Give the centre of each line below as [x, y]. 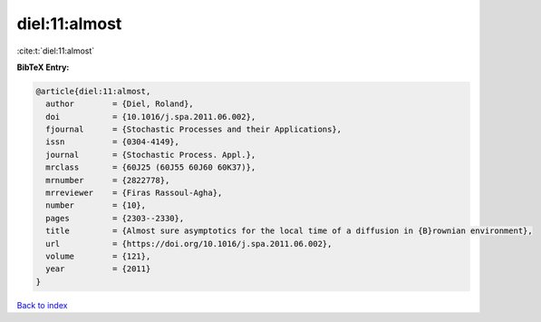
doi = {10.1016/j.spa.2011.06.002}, [151, 117]
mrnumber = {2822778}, [108, 180]
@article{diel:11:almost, [93, 91]
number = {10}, [96, 205]
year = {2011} [98, 269]
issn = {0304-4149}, [113, 142]
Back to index [42, 305]
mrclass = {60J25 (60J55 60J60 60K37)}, [151, 167]
